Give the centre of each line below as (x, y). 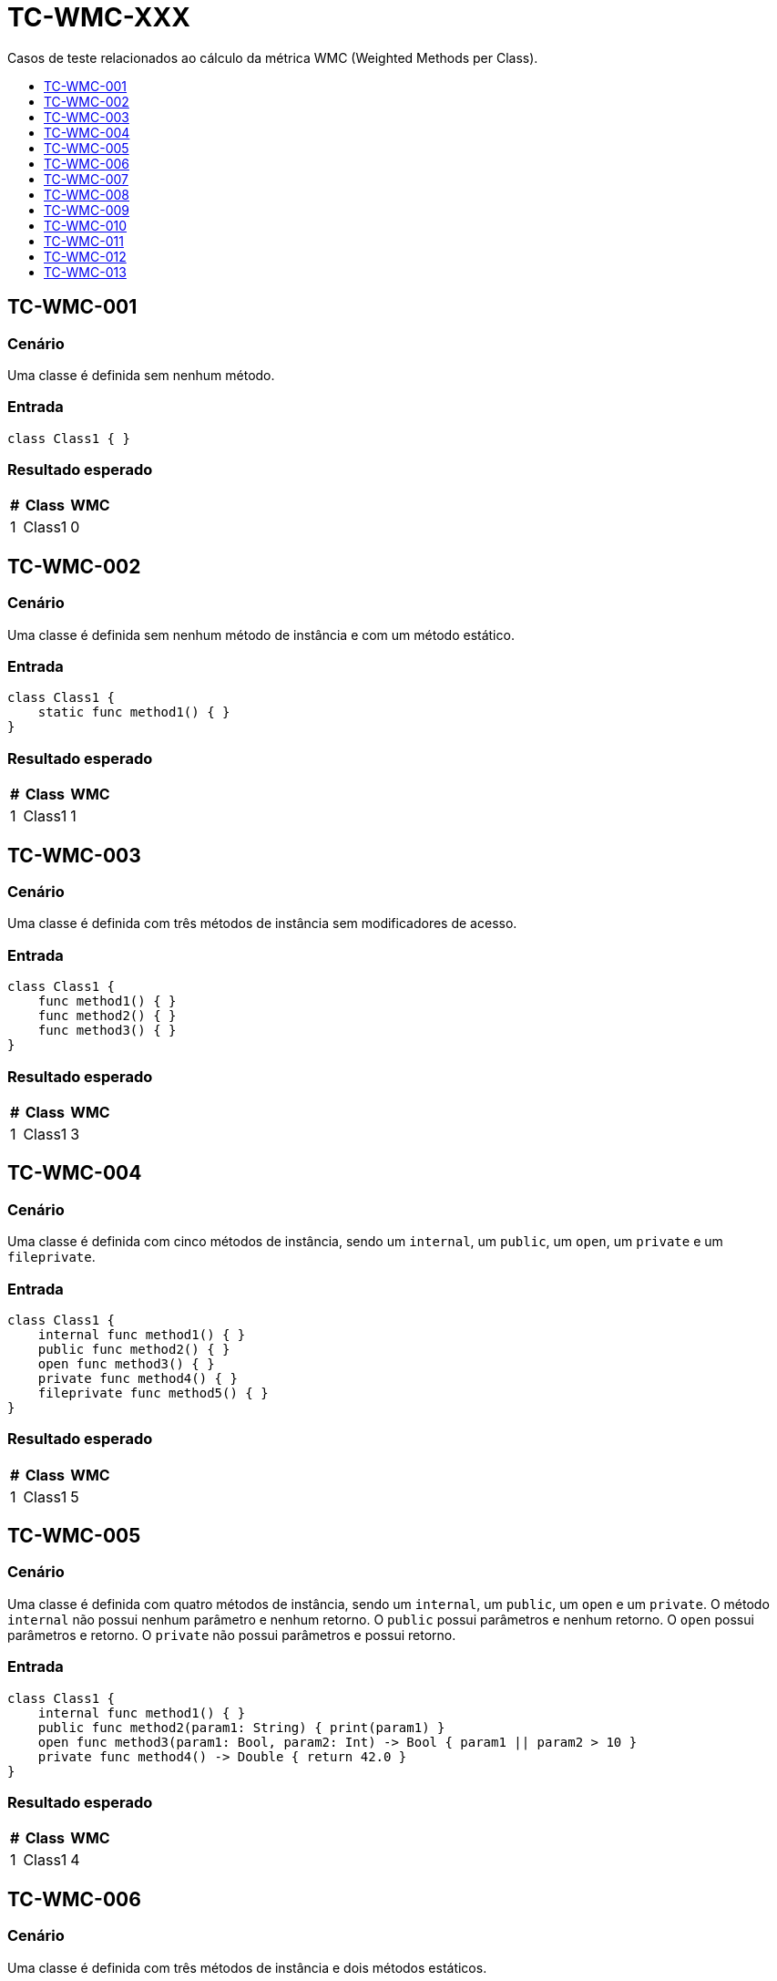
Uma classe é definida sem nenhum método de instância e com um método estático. (261, 635)
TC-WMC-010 (86, 225)
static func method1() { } (134, 712)
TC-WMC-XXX (99, 17)
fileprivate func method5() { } (153, 1393)
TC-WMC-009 (87, 210)
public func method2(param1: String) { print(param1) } (241, 1727)
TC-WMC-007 (86, 179)
